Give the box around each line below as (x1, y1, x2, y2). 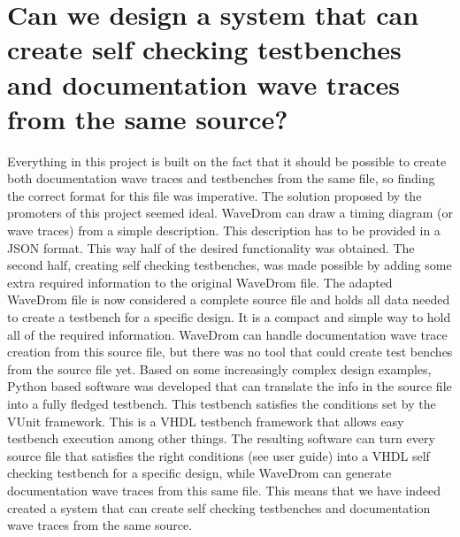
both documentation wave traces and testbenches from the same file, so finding (7, 169, 435, 188)
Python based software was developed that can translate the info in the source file (7, 377, 452, 395)
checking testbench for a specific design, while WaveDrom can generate (7, 464, 392, 482)
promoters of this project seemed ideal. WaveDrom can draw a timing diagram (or (7, 203, 453, 222)
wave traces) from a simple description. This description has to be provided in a (7, 221, 441, 240)
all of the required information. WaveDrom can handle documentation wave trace (7, 325, 448, 343)
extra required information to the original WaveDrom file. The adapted (7, 272, 393, 291)
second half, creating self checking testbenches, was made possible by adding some (7, 256, 452, 274)
